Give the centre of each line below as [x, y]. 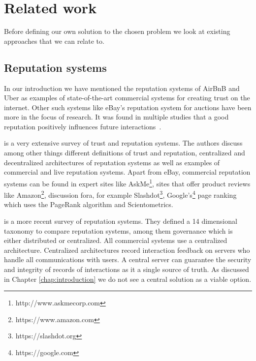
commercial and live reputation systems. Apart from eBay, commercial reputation [127, 172]
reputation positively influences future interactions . [83, 126]
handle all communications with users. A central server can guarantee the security [128, 259]
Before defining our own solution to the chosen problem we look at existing [117, 31]
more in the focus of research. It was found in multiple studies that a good [116, 117]
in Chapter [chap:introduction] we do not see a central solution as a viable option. [128, 279]
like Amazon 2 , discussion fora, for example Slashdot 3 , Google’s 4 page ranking [120, 194]
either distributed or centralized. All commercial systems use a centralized [116, 240]
